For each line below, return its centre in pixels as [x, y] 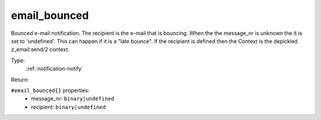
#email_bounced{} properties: [50, 90]
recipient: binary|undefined [69, 107]
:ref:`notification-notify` [54, 69]
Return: [20, 79]
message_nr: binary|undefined [73, 99]
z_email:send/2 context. [40, 50]
